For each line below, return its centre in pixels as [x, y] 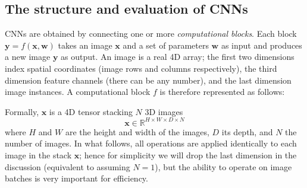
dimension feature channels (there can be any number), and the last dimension [148, 80]
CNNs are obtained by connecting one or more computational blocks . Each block [151, 34]
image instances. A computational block [78, 92]
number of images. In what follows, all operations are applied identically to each [151, 143]
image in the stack [38, 155]
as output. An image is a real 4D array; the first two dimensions [178, 57]
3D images [164, 111]
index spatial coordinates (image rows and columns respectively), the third [141, 68]
